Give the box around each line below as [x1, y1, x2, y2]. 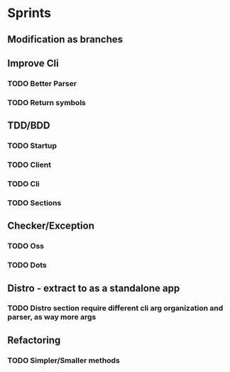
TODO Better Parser [7, 78, 77, 88]
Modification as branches [7, 33, 124, 45]
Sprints [7, 5, 52, 21]
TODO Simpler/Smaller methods [7, 355, 121, 365]
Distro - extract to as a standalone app [7, 282, 180, 294]
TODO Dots [7, 261, 48, 270]
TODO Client [7, 160, 52, 170]
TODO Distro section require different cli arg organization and [7, 303, 224, 313]
